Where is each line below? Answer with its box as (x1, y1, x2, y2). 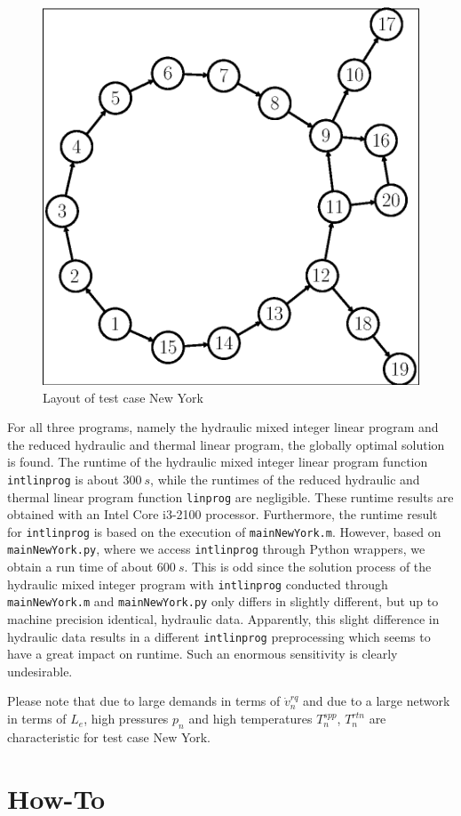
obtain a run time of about (7, 557, 154, 576)
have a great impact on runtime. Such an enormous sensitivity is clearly (7, 644, 398, 663)
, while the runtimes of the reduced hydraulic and (150, 469, 420, 488)
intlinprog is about (7, 469, 119, 488)
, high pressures (83, 709, 169, 728)
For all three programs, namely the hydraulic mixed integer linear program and (7, 418, 439, 436)
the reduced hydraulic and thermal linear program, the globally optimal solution (7, 435, 445, 453)
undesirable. (7, 661, 73, 680)
